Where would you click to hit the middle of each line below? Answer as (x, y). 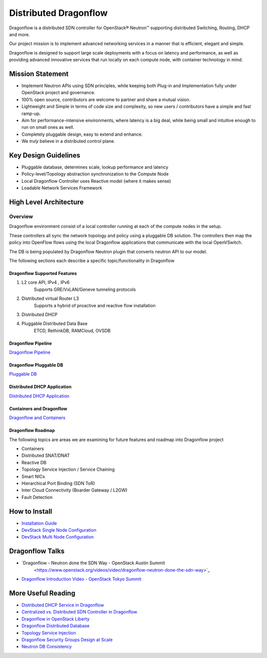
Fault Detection (37, 497)
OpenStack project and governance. (59, 93)
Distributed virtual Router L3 (50, 299)
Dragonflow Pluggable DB (36, 365)
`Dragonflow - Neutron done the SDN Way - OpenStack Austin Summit (93, 563)
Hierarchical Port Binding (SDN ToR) (58, 483)
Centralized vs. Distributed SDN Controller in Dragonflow (79, 612)
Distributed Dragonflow (58, 13)
